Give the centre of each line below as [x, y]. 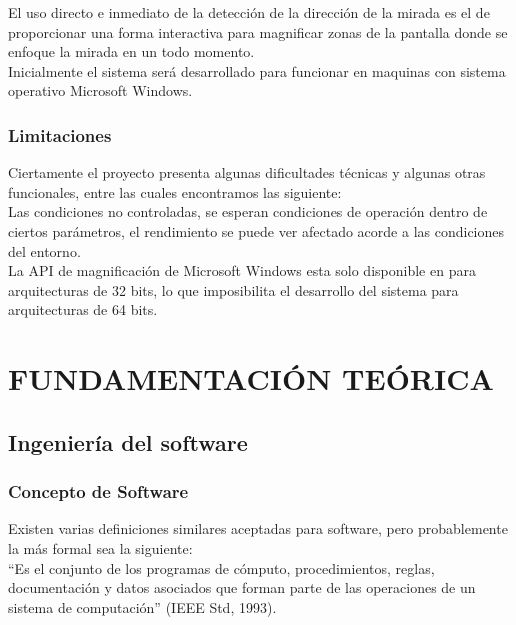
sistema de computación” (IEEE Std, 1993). [142, 606]
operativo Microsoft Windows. [100, 90]
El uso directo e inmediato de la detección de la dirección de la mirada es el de [249, 12]
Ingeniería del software [128, 441]
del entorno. [44, 250]
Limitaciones [60, 134]
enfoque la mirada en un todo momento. [131, 51]
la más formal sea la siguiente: [100, 547]
